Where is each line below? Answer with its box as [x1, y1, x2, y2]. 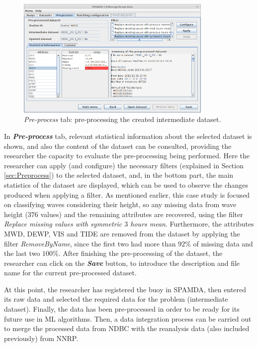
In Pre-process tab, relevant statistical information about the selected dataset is [4, 130, 252, 141]
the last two [4, 248, 40, 258]
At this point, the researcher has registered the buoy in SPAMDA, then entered [4, 284, 247, 294]
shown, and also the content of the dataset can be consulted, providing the [4, 140, 232, 151]
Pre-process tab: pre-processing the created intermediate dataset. [24, 114, 221, 124]
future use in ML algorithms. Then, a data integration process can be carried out [4, 313, 252, 324]
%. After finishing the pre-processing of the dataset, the [53, 248, 223, 258]
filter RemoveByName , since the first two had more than [4, 238, 176, 248]
